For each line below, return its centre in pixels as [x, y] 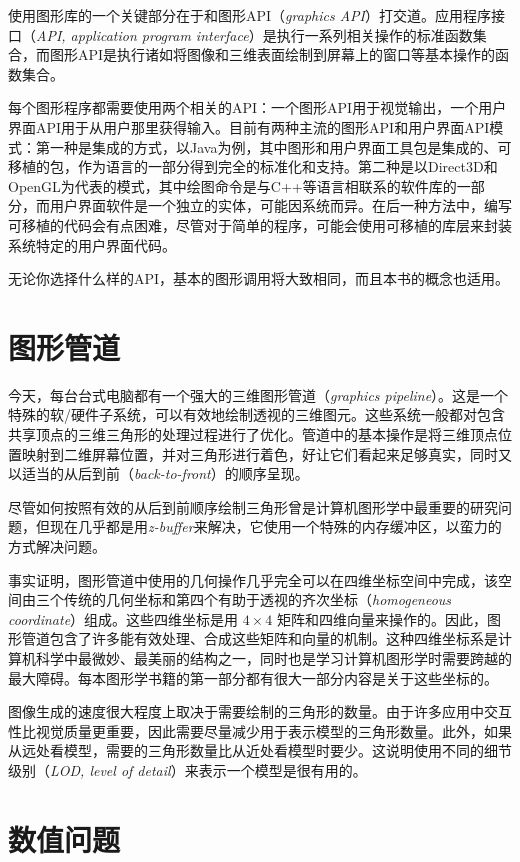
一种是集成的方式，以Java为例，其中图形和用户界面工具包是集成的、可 [280, 146]
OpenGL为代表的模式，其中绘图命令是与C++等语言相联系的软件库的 [232, 185]
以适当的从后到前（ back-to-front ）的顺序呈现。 [158, 473]
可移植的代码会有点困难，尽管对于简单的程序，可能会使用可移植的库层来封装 [260, 224]
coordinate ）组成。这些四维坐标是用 [123, 618]
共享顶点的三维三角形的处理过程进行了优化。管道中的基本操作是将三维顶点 [253, 434]
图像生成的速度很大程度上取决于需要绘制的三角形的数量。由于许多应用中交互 [260, 711]
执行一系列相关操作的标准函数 [374, 34]
